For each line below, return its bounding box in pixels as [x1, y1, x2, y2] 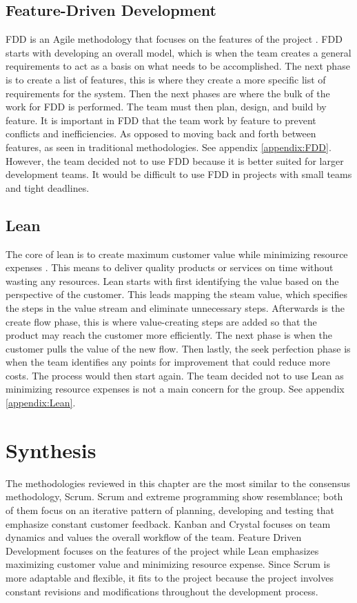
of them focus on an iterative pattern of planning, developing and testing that [6, 502, 335, 517]
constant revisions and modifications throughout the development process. [6, 584, 318, 598]
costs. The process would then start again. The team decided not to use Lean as [6, 368, 344, 382]
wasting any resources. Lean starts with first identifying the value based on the [6, 273, 339, 288]
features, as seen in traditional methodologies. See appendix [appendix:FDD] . [6, 139, 331, 154]
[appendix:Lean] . [6, 395, 76, 410]
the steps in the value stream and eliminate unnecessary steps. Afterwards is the [6, 300, 345, 315]
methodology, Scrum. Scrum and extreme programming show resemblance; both [6, 489, 343, 504]
